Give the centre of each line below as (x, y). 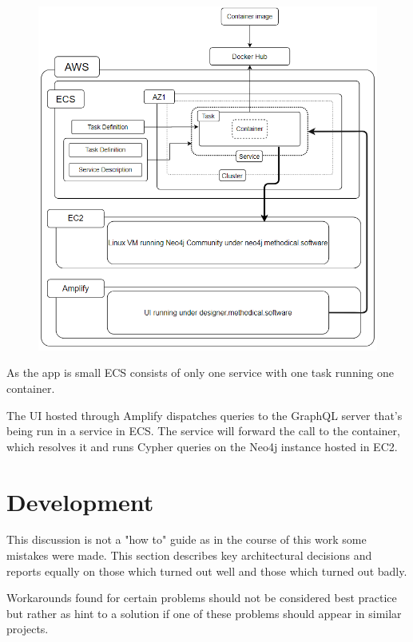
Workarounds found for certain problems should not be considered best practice (202, 598)
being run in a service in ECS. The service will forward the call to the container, (203, 431)
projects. (28, 629)
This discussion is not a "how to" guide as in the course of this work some (187, 539)
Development (80, 501)
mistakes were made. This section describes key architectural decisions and (189, 555)
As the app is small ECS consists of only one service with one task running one (201, 373)
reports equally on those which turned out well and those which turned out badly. (207, 571)
